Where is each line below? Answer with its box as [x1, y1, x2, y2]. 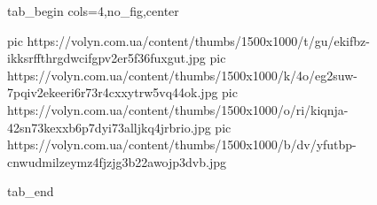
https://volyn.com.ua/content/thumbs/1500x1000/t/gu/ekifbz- [27, 31, 370, 49]
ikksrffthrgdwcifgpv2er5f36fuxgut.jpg [7, 49, 206, 67]
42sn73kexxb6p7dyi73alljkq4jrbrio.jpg [7, 118, 211, 136]
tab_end [7, 182, 54, 201]
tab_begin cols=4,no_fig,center [7, 2, 179, 19]
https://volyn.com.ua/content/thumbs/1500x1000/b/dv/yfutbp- [7, 135, 357, 154]
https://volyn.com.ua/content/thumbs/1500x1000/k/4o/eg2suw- [7, 65, 357, 84]
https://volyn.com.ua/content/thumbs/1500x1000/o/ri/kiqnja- [7, 100, 349, 118]
